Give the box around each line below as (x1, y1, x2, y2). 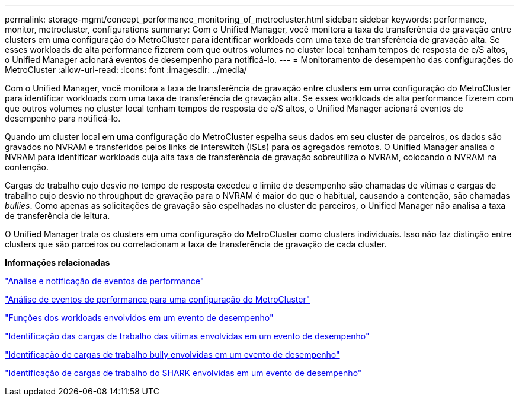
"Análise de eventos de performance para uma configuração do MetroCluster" (5, 294, 310, 304)
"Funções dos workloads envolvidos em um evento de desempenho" (5, 313, 274, 323)
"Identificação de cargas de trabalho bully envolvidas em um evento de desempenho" (5, 349, 340, 359)
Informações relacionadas (5, 257, 110, 268)
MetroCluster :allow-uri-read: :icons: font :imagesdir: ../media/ (5, 65, 247, 75)
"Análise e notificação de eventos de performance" (5, 276, 204, 286)
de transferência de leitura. (5, 211, 110, 221)
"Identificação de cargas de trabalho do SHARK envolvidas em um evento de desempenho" (5, 368, 362, 378)
